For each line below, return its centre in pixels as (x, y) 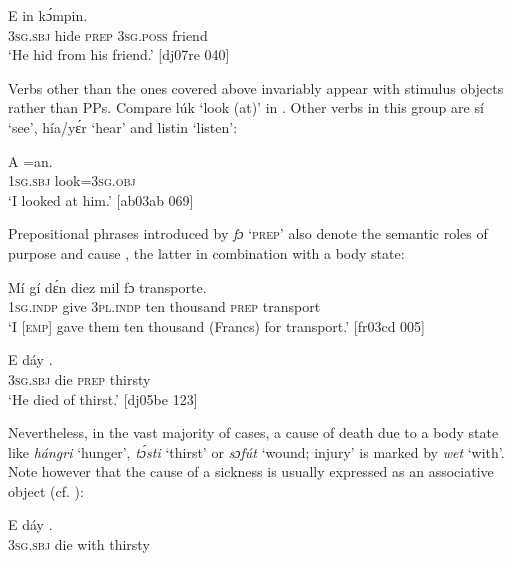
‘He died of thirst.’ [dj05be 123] (103, 398)
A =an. (30, 160)
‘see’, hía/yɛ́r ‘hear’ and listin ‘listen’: (123, 126)
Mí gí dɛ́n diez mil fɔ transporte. (107, 286)
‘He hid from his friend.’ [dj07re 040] (119, 54)
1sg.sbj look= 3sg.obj (72, 180)
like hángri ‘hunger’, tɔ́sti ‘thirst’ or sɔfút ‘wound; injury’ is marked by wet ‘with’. (256, 451)
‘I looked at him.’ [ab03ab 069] (101, 199)
